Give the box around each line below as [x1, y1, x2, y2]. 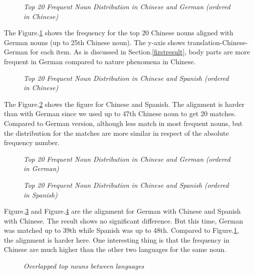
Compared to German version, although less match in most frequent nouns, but [4, 118, 243, 128]
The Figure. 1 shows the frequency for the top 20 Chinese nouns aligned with [4, 27, 233, 38]
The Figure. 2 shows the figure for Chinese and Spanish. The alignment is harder [4, 99, 245, 109]
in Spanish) [23, 189, 58, 199]
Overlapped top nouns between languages [23, 261, 144, 271]
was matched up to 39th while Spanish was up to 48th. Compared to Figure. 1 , [4, 225, 239, 235]
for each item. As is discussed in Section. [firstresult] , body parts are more [30, 47, 250, 57]
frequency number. [4, 137, 60, 148]
